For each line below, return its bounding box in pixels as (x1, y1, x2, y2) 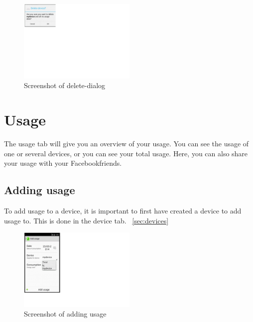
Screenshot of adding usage (24, 309, 107, 319)
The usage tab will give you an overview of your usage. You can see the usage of (4, 138, 249, 148)
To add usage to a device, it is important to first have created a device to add (4, 205, 242, 215)
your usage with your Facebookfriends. (4, 158, 122, 168)
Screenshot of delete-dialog (24, 80, 106, 91)
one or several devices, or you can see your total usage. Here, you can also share (4, 148, 248, 158)
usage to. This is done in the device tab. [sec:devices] (4, 215, 169, 225)
